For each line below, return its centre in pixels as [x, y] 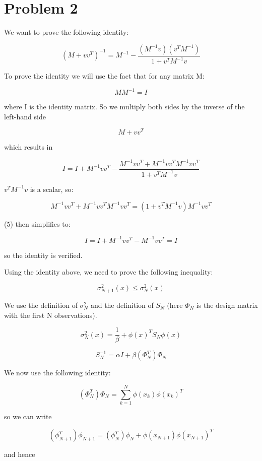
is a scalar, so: [52, 189]
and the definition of [122, 305]
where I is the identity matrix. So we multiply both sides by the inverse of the [124, 107]
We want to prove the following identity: [67, 32]
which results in [28, 147]
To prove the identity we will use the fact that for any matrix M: [104, 76]
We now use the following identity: [57, 373]
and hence [20, 454]
